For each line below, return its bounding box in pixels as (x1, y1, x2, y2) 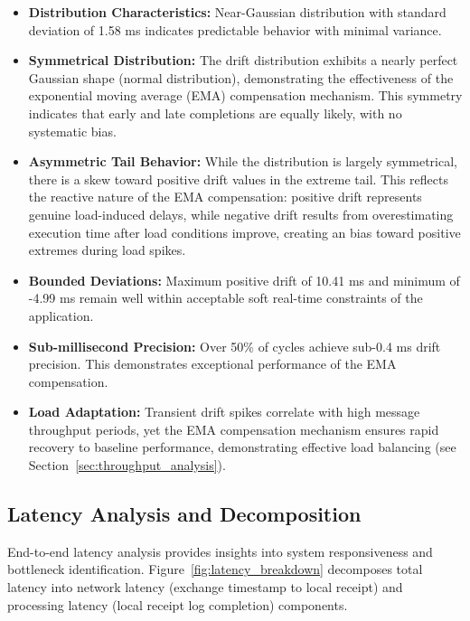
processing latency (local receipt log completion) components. (7, 595, 348, 614)
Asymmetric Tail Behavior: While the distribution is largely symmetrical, (28, 152, 458, 171)
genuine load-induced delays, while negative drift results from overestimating (28, 204, 454, 223)
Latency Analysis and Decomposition (7, 500, 362, 528)
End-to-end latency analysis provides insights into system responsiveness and (7, 541, 433, 560)
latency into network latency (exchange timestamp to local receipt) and (7, 578, 403, 597)
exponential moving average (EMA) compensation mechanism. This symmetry (28, 86, 463, 105)
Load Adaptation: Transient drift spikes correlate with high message (28, 402, 420, 421)
